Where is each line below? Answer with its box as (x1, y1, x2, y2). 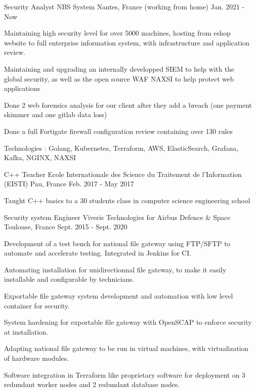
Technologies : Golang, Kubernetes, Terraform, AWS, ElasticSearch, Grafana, (4, 142, 239, 153)
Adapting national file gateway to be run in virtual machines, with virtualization (4, 343, 249, 353)
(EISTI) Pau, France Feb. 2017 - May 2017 (4, 178, 134, 189)
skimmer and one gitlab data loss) (4, 109, 107, 120)
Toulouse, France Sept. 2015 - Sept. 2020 (4, 221, 128, 232)
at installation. (4, 326, 48, 337)
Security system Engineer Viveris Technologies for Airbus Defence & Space (4, 212, 231, 222)
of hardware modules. (4, 353, 69, 363)
